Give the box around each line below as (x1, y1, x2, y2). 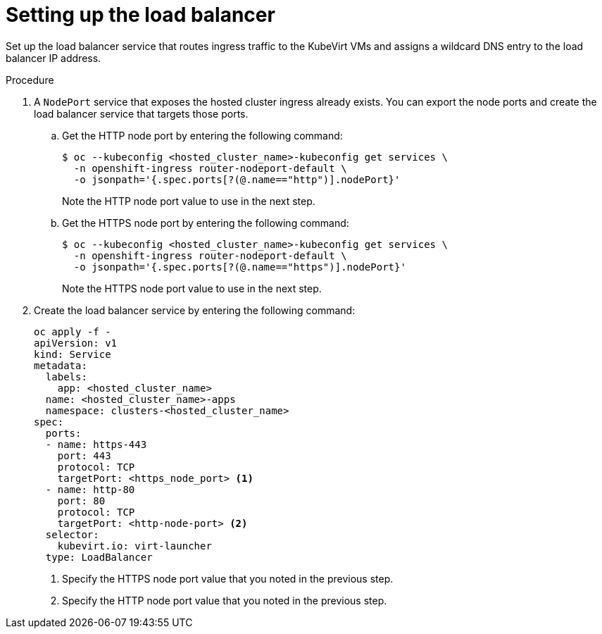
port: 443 (57, 449, 111, 461)
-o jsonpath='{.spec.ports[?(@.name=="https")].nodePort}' (73, 261, 406, 273)
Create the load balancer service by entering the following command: (34, 304, 356, 316)
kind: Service (34, 348, 111, 360)
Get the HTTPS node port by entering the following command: (62, 216, 349, 229)
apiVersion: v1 (34, 337, 118, 349)
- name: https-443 (45, 438, 147, 450)
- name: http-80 (45, 483, 135, 495)
